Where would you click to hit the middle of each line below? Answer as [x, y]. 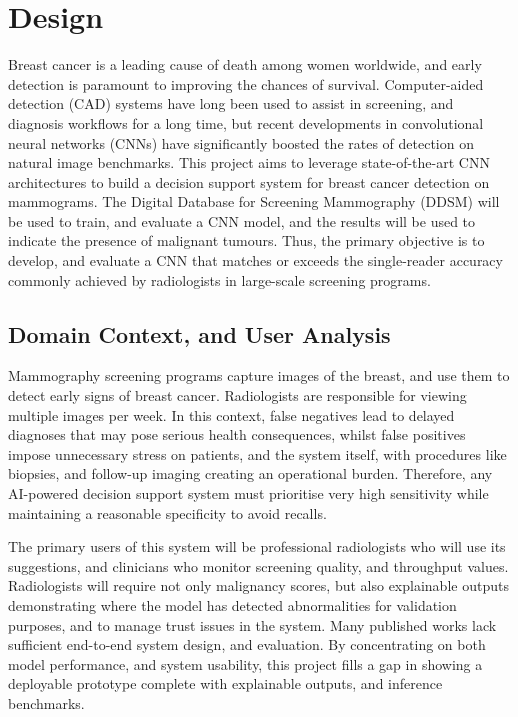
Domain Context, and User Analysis [199, 333]
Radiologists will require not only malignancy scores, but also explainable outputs [258, 585]
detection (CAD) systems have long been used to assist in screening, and [231, 103]
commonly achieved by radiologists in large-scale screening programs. [219, 279]
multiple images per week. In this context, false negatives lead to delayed [231, 414]
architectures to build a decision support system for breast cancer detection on [249, 181]
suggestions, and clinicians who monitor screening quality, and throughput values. [258, 565]
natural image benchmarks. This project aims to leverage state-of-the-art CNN [249, 162]
